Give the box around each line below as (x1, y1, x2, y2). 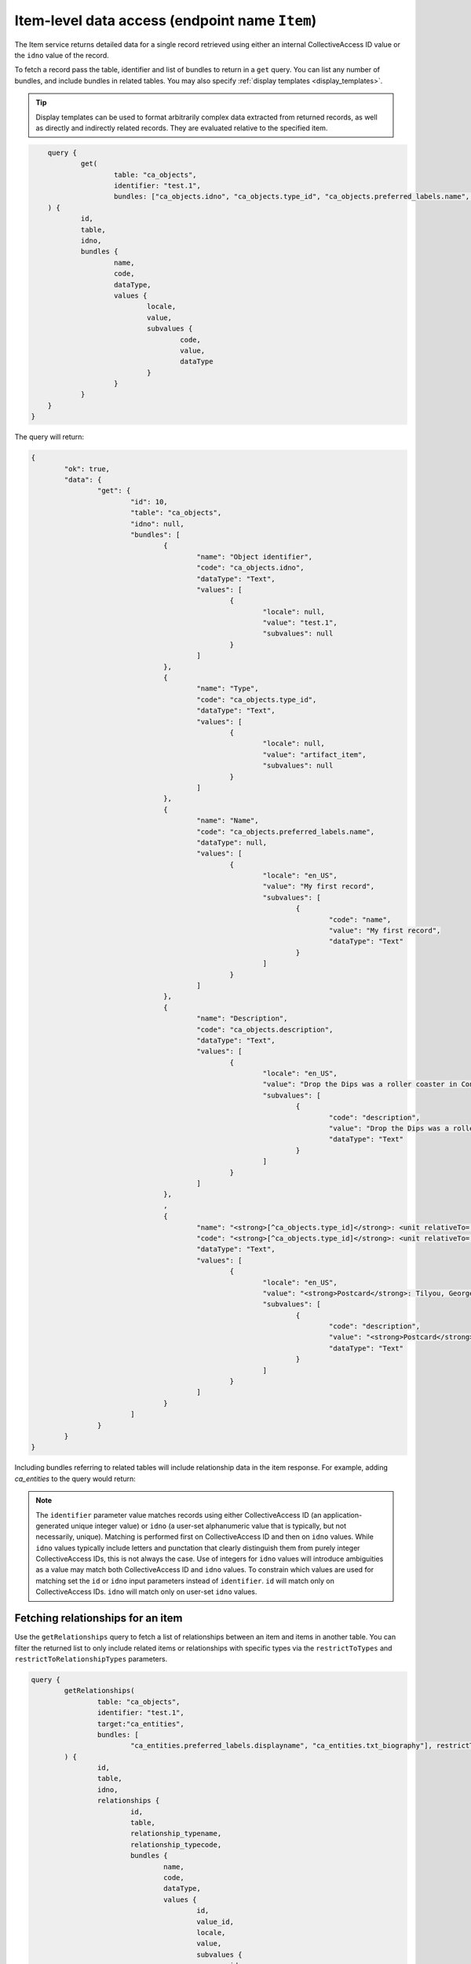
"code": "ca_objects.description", (196, 1025, 334, 1034)
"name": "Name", (196, 816, 259, 825)
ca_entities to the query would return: (14, 1474, 137, 1483)
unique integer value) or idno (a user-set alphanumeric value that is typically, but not (71, 1521, 347, 1530)
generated (35, 1521, 70, 1530)
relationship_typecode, (130, 1840, 222, 1849)
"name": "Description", (196, 1014, 288, 1023)
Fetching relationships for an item (14, 1611, 183, 1625)
